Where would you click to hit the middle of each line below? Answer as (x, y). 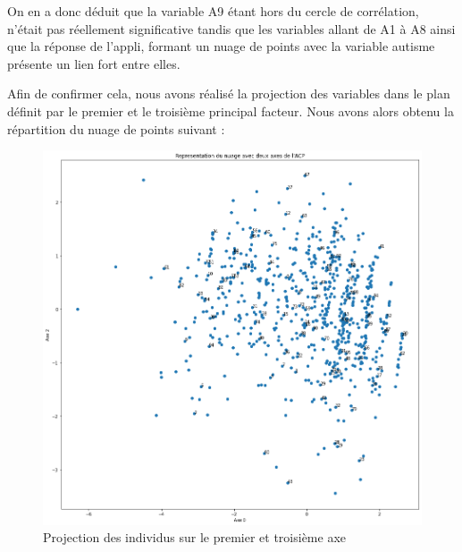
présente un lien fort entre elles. (94, 63)
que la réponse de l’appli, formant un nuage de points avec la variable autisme (221, 46)
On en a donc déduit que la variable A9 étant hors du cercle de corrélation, (213, 11)
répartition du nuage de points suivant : (116, 128)
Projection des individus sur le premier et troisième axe (195, 537)
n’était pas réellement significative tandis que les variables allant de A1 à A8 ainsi (231, 28)
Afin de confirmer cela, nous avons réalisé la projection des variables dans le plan (229, 93)
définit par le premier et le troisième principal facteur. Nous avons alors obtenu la (231, 110)
